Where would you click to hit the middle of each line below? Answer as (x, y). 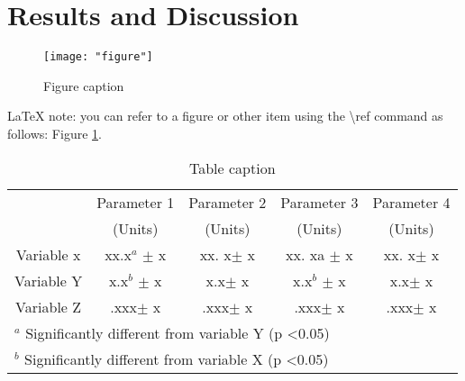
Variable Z (49, 306)
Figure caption (84, 85)
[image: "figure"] (98, 57)
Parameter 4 (411, 202)
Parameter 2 (228, 202)
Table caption (232, 168)
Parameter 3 (319, 202)
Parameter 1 (136, 202)
